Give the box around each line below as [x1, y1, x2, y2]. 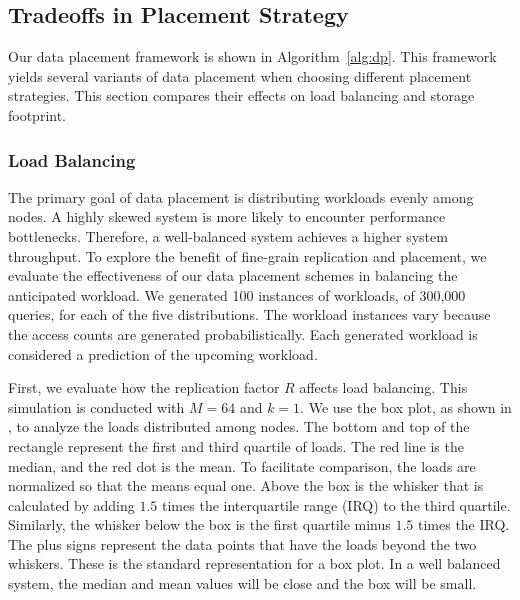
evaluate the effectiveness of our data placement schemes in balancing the [8, 265, 458, 286]
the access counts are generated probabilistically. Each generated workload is [8, 323, 478, 344]
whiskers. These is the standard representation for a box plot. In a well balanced [8, 553, 501, 574]
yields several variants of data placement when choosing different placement [8, 65, 472, 86]
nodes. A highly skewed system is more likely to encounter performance [8, 206, 446, 227]
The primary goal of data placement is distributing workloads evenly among [8, 186, 474, 207]
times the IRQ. [417, 514, 510, 535]
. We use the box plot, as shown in [300, 396, 512, 417]
